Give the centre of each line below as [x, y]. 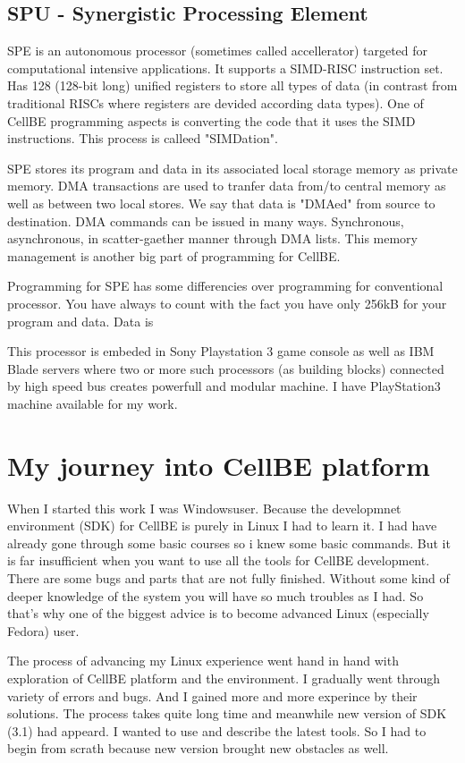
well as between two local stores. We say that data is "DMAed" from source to [221, 203]
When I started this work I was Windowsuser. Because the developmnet [204, 508]
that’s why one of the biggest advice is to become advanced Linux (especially [218, 613]
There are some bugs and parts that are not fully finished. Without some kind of [228, 577]
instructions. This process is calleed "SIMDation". [143, 138]
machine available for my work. [93, 403]
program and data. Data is [80, 321]
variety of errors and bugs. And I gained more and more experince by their [212, 695]
